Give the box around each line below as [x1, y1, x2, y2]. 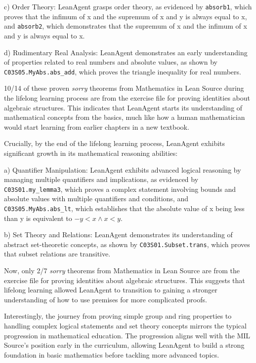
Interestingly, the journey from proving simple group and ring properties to [4, 311, 232, 321]
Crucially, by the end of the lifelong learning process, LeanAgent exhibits [4, 138, 225, 148]
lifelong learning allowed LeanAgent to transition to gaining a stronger [4, 285, 217, 295]
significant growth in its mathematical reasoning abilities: [4, 147, 178, 158]
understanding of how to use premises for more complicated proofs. [4, 294, 207, 304]
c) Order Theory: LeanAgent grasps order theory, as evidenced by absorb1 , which [4, 1, 252, 11]
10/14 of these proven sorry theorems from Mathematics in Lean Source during [4, 83, 244, 93]
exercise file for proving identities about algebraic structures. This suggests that [4, 275, 245, 285]
